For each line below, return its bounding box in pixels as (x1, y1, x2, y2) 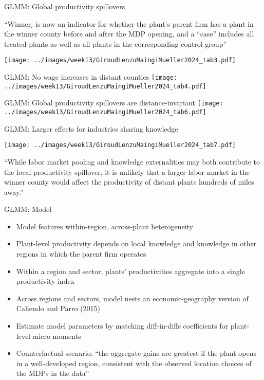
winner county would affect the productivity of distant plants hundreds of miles (4, 176, 254, 187)
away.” (4, 186, 24, 197)
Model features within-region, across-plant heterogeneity (16, 221, 193, 231)
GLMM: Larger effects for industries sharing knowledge (4, 123, 178, 134)
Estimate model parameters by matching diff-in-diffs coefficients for (16, 320, 229, 331)
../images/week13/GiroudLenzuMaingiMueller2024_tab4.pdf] (4, 82, 206, 90)
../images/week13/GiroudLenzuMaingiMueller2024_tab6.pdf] (4, 108, 206, 116)
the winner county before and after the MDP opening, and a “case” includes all (4, 28, 254, 39)
